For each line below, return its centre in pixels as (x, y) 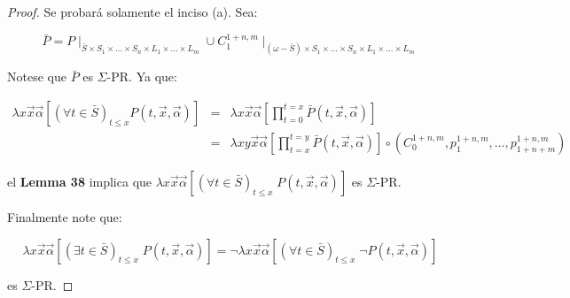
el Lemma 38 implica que (80, 181)
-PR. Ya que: (142, 76)
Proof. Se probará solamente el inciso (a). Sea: (133, 11)
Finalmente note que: (65, 216)
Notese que (37, 76)
